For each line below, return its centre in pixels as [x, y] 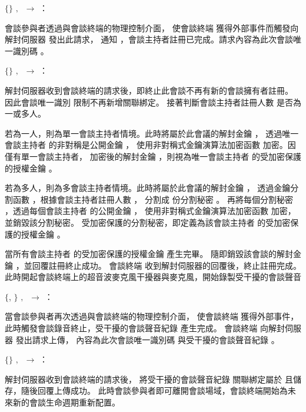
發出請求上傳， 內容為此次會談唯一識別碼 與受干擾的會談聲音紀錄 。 [147, 339]
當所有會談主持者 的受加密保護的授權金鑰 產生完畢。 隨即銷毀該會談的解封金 [153, 254]
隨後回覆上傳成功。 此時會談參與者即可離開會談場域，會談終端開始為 [154, 390]
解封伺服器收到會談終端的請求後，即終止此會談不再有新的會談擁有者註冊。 [149, 90]
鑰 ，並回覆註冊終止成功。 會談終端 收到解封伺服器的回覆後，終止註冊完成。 [153, 265]
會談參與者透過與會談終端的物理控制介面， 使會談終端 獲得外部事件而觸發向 [152, 27]
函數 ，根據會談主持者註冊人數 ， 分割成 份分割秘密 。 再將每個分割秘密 [153, 199]
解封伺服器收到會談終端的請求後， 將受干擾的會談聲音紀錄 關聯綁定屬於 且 [149, 379]
